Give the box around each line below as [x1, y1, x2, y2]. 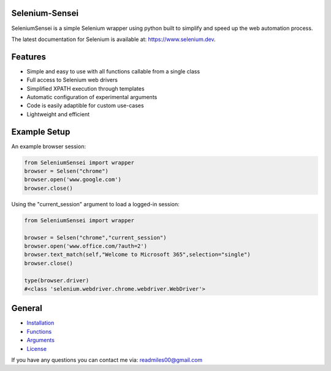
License [26, 345, 47, 352]
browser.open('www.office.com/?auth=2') [24, 242, 147, 249]
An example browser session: [11, 143, 86, 150]
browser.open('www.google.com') [24, 176, 122, 183]
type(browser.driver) [24, 277, 89, 284]
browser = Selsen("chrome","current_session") [24, 234, 167, 241]
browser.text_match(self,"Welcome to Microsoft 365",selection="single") [24, 251, 251, 258]
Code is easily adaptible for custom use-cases [26, 102, 144, 110]
